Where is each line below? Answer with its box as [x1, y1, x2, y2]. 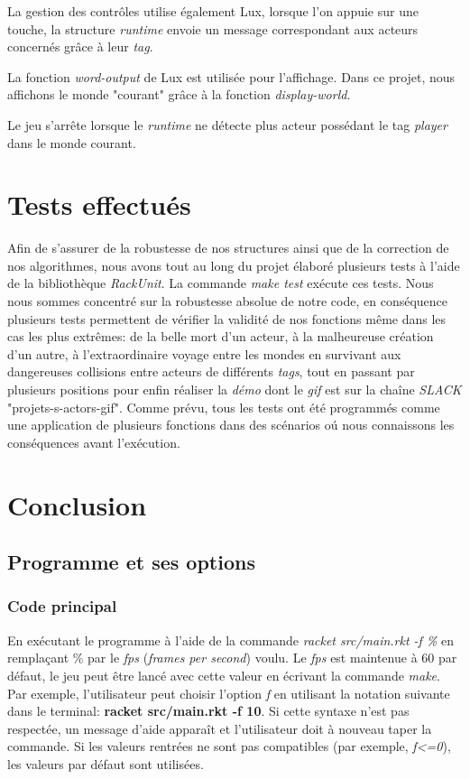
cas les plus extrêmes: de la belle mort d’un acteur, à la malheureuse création [7, 327, 434, 346]
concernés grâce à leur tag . [7, 37, 153, 56]
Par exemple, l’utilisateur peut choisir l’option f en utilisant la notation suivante [7, 683, 450, 702]
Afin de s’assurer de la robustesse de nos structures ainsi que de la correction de [7, 238, 449, 257]
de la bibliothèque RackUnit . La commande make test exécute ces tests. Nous [7, 274, 434, 292]
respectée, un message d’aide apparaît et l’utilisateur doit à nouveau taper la [7, 719, 432, 737]
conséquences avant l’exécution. [7, 432, 180, 451]
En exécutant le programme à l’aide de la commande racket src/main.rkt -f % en [7, 630, 455, 649]
